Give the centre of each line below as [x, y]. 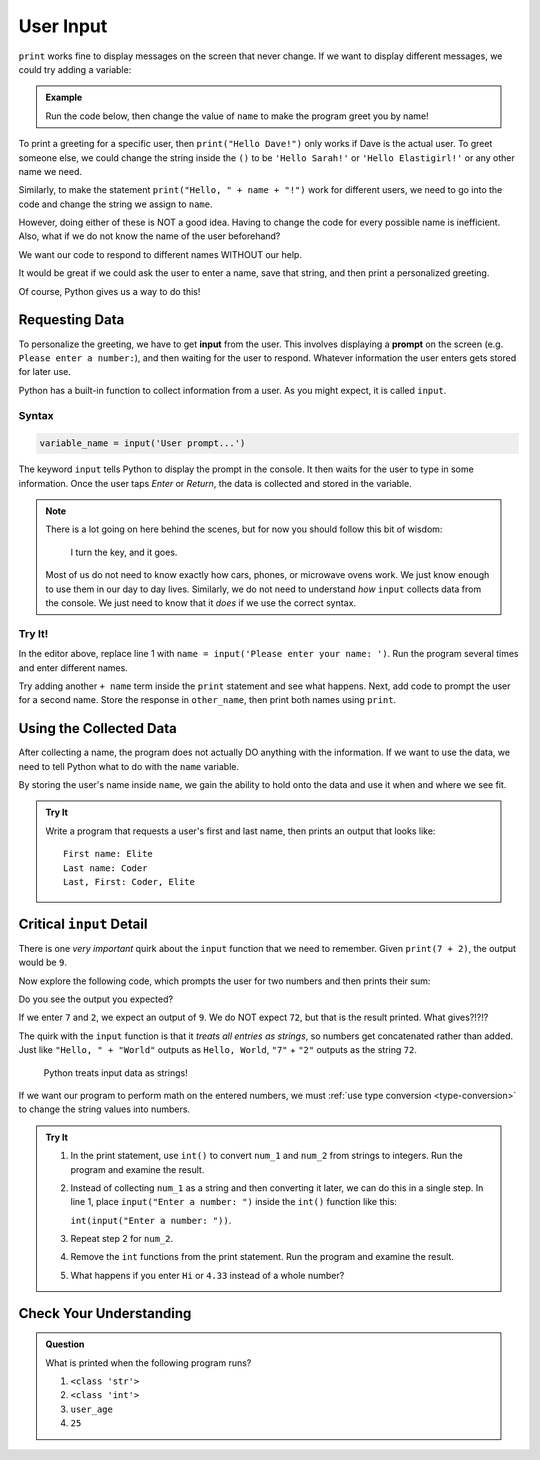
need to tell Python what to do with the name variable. [129, 766]
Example [64, 97]
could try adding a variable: [75, 69]
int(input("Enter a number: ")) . [151, 1220]
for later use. [45, 372]
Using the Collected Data [97, 728]
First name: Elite [108, 854]
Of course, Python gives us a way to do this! [109, 291]
